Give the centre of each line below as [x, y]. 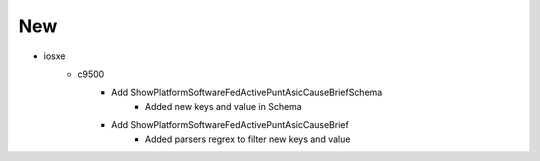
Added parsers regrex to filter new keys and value [248, 139]
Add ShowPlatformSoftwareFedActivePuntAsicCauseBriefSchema [247, 92]
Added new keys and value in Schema [223, 106]
